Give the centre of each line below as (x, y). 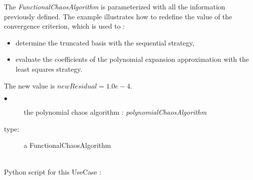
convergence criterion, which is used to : (64, 26)
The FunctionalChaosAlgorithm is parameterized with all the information (115, 6)
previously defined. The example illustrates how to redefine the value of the (118, 16)
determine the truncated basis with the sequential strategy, (105, 42)
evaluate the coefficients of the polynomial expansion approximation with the (132, 59)
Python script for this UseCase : (53, 171)
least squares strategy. (49, 68)
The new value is (30, 85)
